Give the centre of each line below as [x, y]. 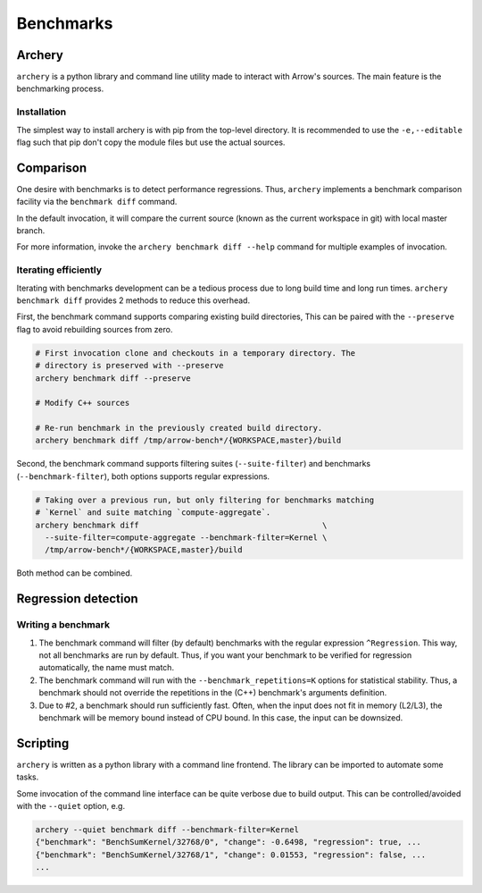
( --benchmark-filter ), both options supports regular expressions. [143, 476]
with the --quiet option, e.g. [71, 805]
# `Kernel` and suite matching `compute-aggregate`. [153, 513]
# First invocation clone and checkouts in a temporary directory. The [195, 353]
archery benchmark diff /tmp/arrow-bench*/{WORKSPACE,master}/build [188, 441]
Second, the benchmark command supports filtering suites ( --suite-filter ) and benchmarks [193, 464]
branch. [31, 231]
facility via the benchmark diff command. [97, 202]
